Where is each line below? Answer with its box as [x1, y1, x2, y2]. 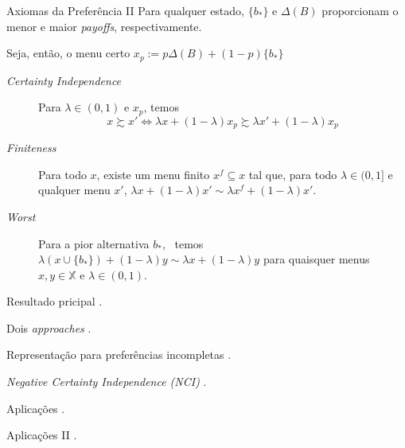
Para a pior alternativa [38, 235, 150, 251]
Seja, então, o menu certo [6, 45, 130, 61]
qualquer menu [38, 181, 111, 198]
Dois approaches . [6, 319, 92, 336]
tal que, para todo [248, 166, 337, 182]
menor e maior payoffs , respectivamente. [6, 18, 202, 34]
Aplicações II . [6, 427, 77, 443]
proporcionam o [321, 2, 399, 18]
